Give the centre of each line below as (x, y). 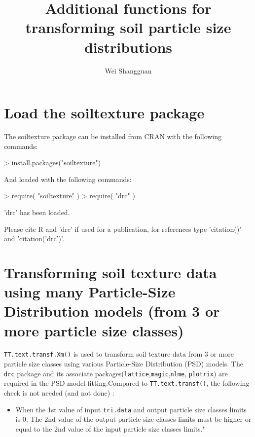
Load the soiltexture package (104, 113)
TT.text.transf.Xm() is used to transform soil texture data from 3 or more (119, 354)
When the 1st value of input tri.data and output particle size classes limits (131, 409)
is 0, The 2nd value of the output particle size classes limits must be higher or (133, 419)
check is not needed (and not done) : (59, 393)
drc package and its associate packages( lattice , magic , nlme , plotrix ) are (116, 373)
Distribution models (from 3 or (112, 311)
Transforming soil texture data (110, 272)
